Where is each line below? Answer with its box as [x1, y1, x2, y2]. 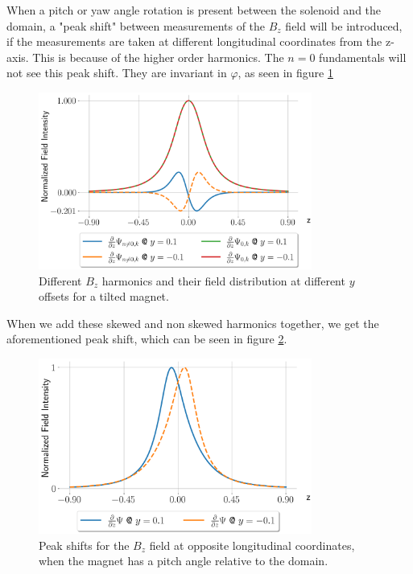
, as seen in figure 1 [237, 64, 333, 81]
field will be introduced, [285, 17, 403, 34]
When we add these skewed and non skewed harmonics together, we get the [6, 314, 379, 331]
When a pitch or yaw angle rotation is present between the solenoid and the [6, 2, 382, 18]
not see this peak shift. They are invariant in [6, 64, 227, 81]
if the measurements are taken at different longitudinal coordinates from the [6, 33, 382, 50]
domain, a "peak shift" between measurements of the [6, 17, 266, 34]
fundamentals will [319, 48, 407, 65]
